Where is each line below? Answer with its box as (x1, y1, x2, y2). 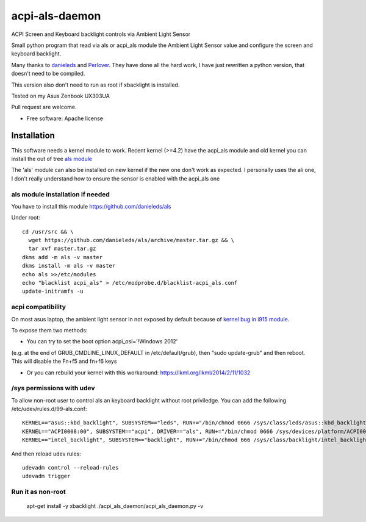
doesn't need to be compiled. (11, 70, 85, 77)
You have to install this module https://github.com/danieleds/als (11, 202, 171, 210)
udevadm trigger (22, 473, 71, 480)
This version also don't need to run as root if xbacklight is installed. (11, 81, 180, 88)
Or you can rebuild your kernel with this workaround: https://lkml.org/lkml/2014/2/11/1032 (26, 369, 251, 376)
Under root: (11, 214, 41, 221)
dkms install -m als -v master (22, 262, 116, 270)
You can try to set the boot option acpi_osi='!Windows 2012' (26, 338, 178, 345)
